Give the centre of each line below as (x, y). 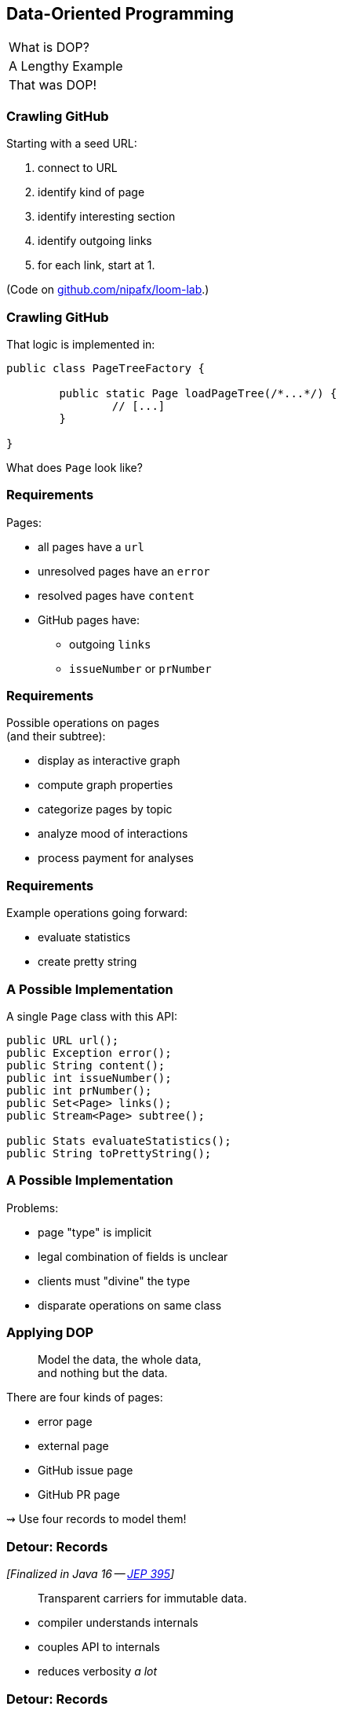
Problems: (33, 1208)
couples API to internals (99, 1647)
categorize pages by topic (105, 809)
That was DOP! (53, 85)
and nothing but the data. (103, 1373)
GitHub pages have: (89, 619)
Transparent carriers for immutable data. (142, 1599)
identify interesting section (107, 217)
